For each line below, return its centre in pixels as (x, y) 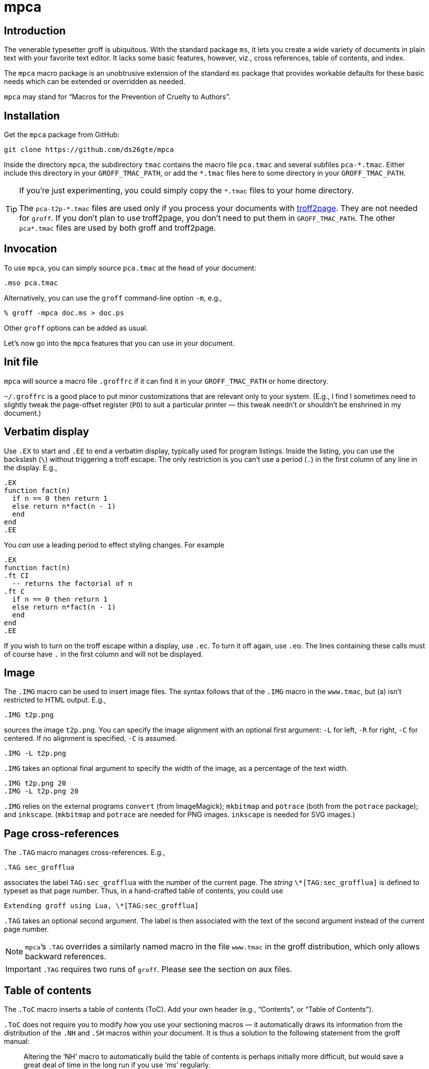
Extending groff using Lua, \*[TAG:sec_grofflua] (101, 906)
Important (23, 969)
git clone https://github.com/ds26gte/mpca (89, 150)
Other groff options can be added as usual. (76, 328)
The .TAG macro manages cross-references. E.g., (85, 853)
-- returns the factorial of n (72, 583)
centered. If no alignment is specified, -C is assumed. (90, 738)
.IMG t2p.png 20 (35, 783)
